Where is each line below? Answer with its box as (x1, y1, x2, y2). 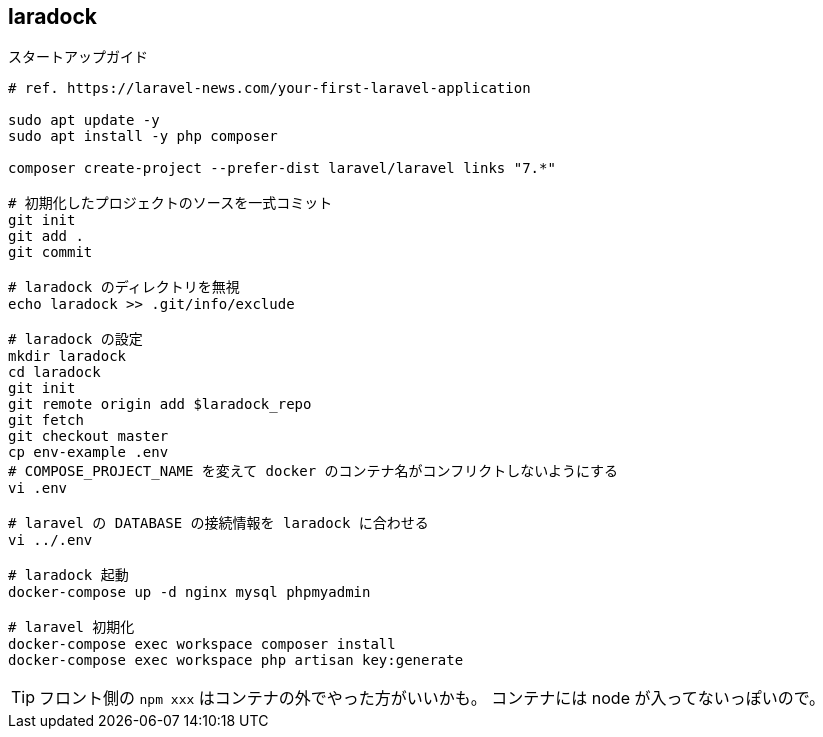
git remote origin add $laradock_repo (8, 396, 312, 413)
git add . (8, 228, 84, 245)
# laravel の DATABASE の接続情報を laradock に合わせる (8, 515, 429, 532)
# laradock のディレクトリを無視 (8, 279, 240, 296)
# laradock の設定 (8, 331, 143, 348)
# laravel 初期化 (8, 619, 135, 636)
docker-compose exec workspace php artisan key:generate (8, 652, 464, 669)
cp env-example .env (8, 444, 169, 461)
